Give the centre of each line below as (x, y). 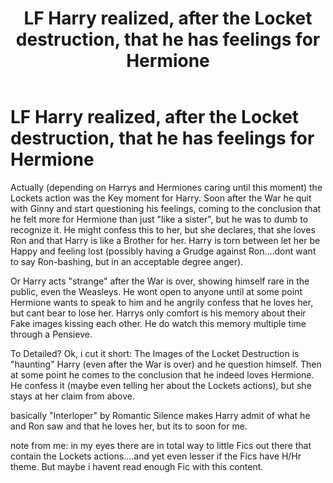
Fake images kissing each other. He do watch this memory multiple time (158, 323)
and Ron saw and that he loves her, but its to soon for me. (129, 426)
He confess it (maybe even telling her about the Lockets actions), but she (161, 385)
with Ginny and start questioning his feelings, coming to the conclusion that (166, 208)
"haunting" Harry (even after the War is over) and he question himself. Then (166, 364)
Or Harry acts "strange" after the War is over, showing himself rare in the (160, 281)
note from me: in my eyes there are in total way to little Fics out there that (161, 445)
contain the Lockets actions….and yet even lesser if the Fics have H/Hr (156, 456)
